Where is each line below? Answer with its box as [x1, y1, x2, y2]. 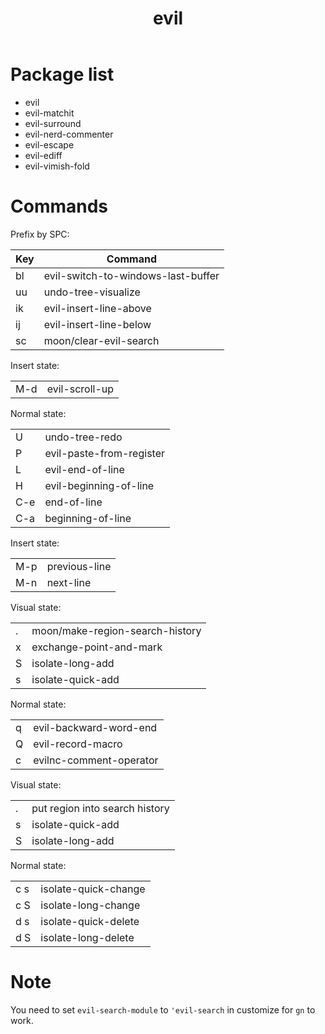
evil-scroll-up [46, 382, 115, 396]
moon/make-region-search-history [31, 623, 202, 637]
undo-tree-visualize [43, 285, 141, 299]
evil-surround [24, 117, 82, 129]
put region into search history [31, 801, 170, 815]
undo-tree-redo [44, 430, 123, 444]
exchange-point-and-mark [31, 640, 163, 654]
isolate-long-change [40, 898, 141, 912]
